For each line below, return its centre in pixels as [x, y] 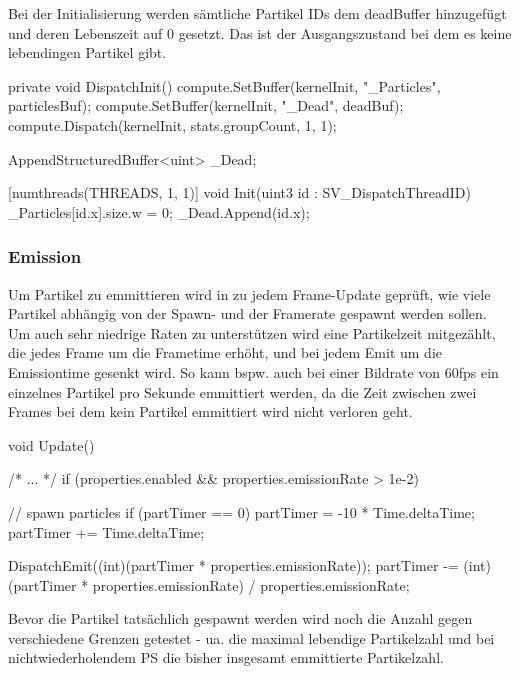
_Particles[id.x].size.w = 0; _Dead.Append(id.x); [159, 211]
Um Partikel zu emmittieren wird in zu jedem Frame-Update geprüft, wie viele [249, 293]
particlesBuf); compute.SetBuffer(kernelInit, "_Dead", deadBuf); [206, 105]
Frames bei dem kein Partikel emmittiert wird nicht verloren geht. [210, 411]
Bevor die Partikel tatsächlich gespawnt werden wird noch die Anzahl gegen [240, 618]
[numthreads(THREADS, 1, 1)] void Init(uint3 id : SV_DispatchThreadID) [239, 192]
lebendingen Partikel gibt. [87, 52]
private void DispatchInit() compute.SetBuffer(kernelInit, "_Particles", [224, 85]
